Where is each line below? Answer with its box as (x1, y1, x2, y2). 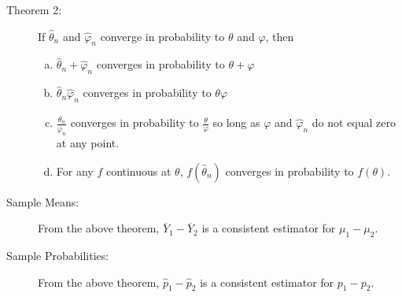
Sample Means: (6, 193, 79, 210)
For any (56, 162, 94, 179)
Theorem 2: (6, 2, 62, 17)
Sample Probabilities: (6, 247, 109, 264)
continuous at (105, 162, 171, 179)
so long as (212, 114, 260, 131)
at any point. (56, 135, 120, 151)
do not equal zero (312, 114, 396, 131)
